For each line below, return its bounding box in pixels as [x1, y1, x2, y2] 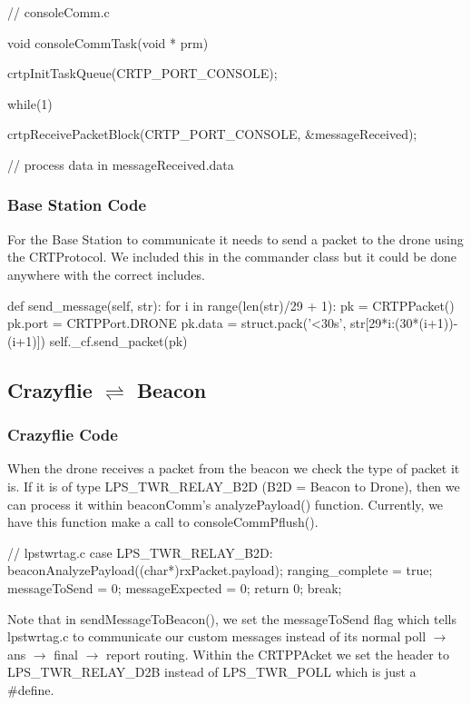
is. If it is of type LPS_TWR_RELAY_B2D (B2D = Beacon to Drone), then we [7, 476, 460, 495]
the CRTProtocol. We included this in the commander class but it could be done [7, 247, 456, 266]
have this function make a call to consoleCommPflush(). [7, 512, 319, 531]
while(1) [7, 94, 53, 113]
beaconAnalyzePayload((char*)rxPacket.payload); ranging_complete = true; [7, 561, 433, 580]
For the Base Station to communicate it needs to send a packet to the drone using [7, 229, 464, 248]
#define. [7, 680, 54, 699]
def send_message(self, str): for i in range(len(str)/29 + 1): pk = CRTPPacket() [7, 295, 455, 314]
